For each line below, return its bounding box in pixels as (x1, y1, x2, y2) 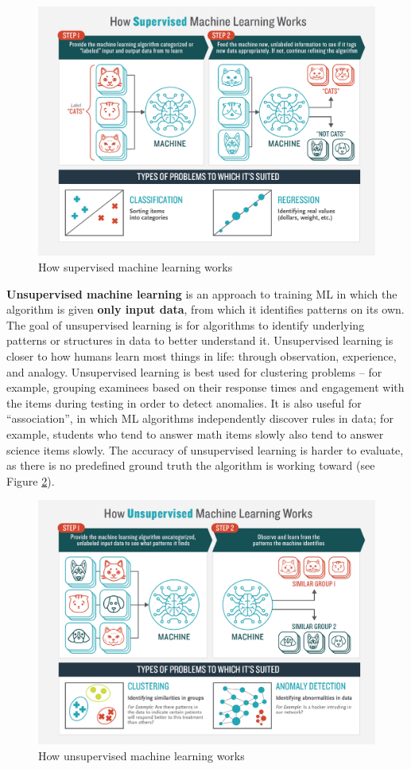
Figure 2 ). (6, 472, 55, 489)
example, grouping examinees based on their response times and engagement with (6, 379, 405, 396)
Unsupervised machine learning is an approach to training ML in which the (6, 285, 397, 302)
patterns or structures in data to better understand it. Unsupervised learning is (6, 332, 394, 349)
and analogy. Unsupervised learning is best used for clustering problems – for (6, 363, 382, 380)
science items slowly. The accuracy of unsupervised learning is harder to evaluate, (6, 441, 404, 458)
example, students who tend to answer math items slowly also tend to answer (6, 425, 384, 442)
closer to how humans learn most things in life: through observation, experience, (6, 348, 397, 364)
